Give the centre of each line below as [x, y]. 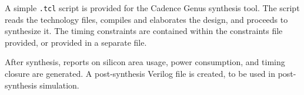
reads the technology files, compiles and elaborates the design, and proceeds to [146, 19]
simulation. [59, 85]
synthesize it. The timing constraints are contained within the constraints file [144, 31]
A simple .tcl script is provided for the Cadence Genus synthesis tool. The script [152, 8]
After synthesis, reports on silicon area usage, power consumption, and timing [145, 62]
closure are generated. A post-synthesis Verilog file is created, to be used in [140, 74]
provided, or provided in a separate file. [76, 42]
